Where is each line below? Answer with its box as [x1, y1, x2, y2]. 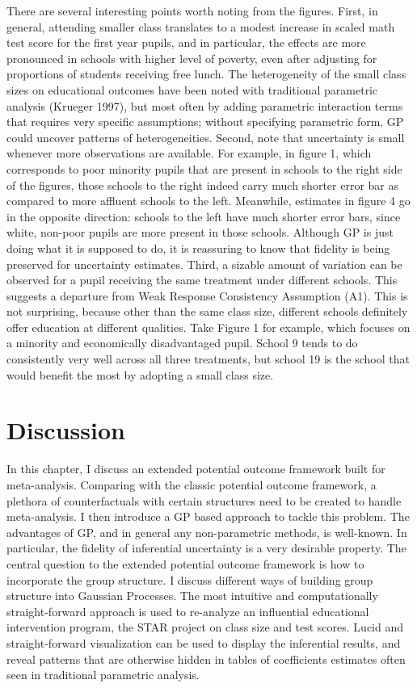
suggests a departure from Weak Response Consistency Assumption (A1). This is [6, 287, 408, 304]
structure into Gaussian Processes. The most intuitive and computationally [6, 587, 378, 604]
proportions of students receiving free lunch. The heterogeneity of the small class [6, 65, 406, 82]
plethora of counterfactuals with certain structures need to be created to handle [6, 492, 402, 509]
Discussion [6, 413, 125, 447]
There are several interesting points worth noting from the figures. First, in [6, 2, 378, 19]
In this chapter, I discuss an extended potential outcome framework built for [6, 460, 385, 477]
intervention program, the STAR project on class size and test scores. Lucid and [6, 619, 404, 636]
